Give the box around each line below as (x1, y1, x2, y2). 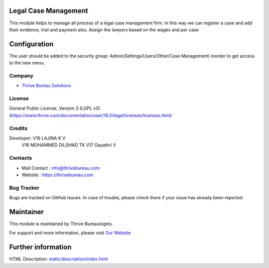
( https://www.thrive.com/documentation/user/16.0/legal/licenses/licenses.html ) (9, 112, 172, 118)
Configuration (9, 40, 54, 48)
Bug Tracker (9, 184, 40, 191)
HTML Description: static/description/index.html (9, 256, 108, 262)
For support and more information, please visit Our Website (9, 230, 131, 236)
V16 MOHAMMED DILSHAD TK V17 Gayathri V (21, 142, 117, 148)
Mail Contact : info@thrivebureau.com (21, 165, 100, 171)
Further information (9, 243, 72, 252)
